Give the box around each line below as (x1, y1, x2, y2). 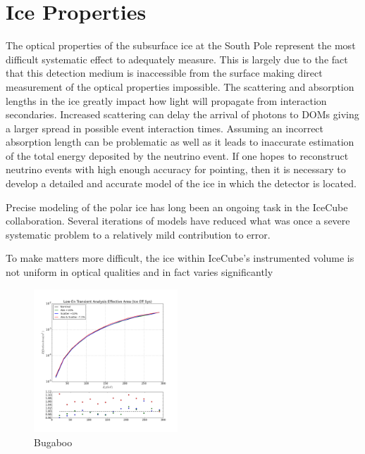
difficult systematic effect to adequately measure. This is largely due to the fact (6, 51, 348, 66)
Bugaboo (34, 434, 73, 449)
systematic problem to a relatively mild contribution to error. (6, 227, 271, 241)
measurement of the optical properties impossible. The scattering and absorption (6, 79, 354, 94)
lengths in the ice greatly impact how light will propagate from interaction (6, 93, 327, 108)
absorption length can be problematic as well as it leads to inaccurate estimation (6, 134, 354, 149)
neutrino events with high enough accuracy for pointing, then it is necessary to (6, 162, 346, 177)
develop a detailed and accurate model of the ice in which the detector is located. (6, 176, 357, 191)
